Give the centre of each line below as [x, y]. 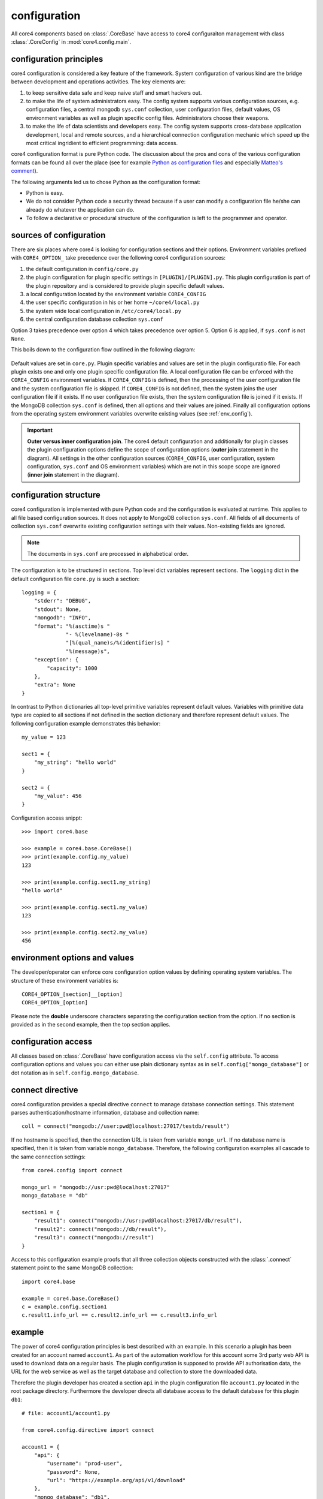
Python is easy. [45, 192]
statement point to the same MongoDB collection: [72, 1268]
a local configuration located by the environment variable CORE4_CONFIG [116, 294]
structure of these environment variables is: [65, 980]
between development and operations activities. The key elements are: [98, 82]
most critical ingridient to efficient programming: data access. [102, 143]
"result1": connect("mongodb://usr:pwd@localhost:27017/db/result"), [138, 1221]
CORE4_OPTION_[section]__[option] [72, 994]
